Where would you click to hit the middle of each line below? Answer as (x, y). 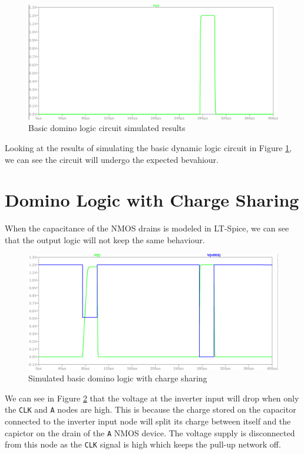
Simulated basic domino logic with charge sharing (118, 378)
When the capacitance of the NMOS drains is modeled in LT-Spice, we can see (147, 228)
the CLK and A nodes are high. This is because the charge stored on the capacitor (151, 409)
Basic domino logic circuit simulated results (107, 128)
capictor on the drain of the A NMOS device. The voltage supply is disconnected (150, 432)
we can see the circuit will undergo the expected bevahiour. (112, 159)
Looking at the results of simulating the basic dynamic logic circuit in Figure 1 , (148, 147)
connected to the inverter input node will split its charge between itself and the (148, 421)
